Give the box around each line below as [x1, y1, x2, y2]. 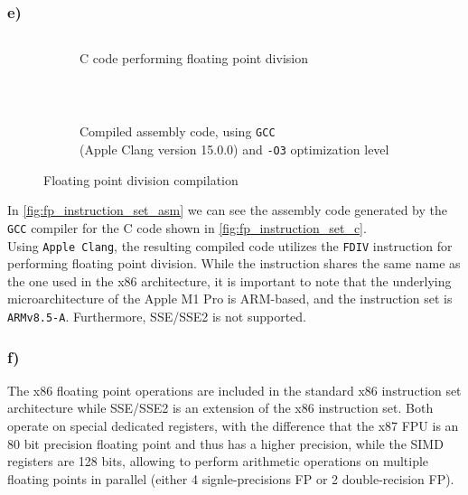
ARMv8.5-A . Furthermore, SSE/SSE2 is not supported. [7, 307, 307, 325]
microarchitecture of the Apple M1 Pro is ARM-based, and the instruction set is [7, 289, 453, 308]
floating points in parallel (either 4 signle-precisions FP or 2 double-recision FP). [7, 469, 454, 488]
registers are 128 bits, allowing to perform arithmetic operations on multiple [7, 452, 429, 471]
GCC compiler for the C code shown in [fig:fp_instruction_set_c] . [7, 218, 367, 237]
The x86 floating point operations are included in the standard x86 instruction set [7, 380, 462, 399]
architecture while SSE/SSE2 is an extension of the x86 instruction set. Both [7, 398, 434, 417]
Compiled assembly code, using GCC [80, 122, 276, 141]
